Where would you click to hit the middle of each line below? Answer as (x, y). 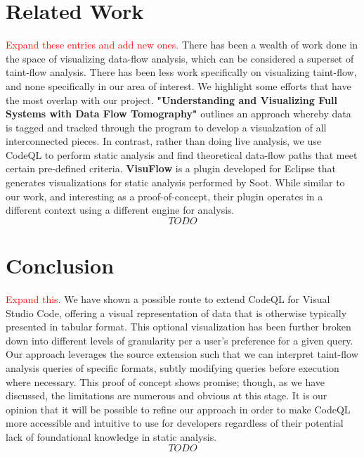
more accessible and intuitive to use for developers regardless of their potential (175, 423)
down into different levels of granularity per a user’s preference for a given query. (180, 340)
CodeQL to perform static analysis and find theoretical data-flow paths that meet (182, 154)
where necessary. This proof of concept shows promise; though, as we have (165, 381)
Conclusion (60, 265)
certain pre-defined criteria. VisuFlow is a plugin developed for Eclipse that (171, 168)
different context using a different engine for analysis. (120, 210)
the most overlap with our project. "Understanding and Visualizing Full (171, 99)
